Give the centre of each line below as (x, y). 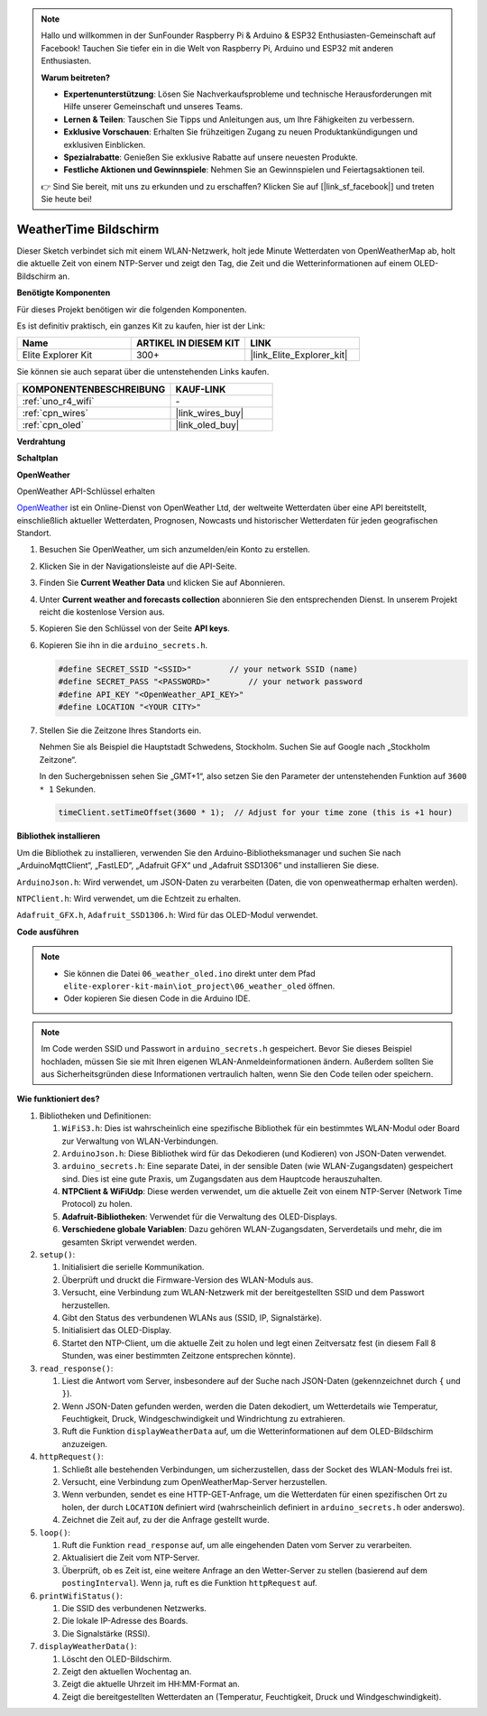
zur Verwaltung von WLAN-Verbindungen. (140, 1141)
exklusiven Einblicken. (105, 144)
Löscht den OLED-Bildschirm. (117, 1659)
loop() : (55, 1532)
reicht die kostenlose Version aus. (102, 612)
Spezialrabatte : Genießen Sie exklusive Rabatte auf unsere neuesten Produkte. (211, 157)
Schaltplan (37, 458)
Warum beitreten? (76, 78)
